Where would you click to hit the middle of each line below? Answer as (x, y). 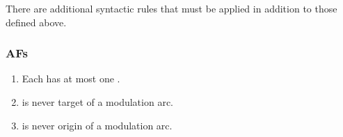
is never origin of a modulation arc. (97, 125)
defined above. (36, 22)
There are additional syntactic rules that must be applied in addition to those (171, 8)
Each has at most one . (71, 79)
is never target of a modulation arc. (97, 102)
